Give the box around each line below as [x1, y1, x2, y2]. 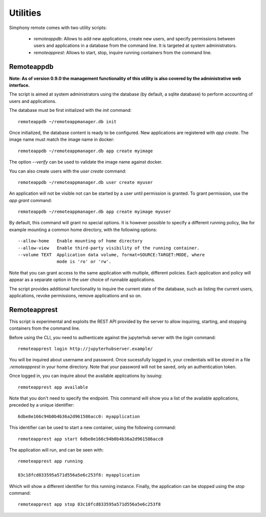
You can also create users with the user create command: [9, 168, 127, 174]
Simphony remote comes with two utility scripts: [9, 25, 107, 31]
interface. [9, 82, 30, 88]
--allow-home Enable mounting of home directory [18, 238, 143, 244]
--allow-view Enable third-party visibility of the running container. [18, 245, 200, 251]
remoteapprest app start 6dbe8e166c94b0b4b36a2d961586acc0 [18, 436, 164, 442]
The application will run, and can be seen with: [9, 447, 104, 453]
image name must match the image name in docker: [9, 137, 114, 142]
